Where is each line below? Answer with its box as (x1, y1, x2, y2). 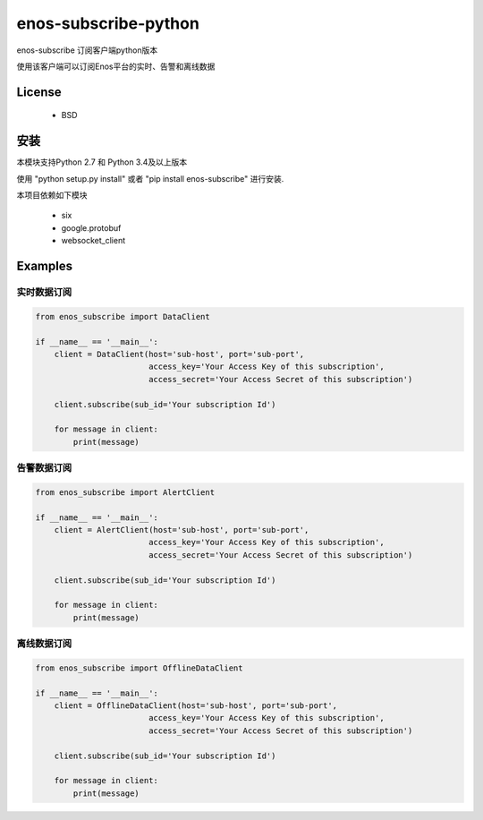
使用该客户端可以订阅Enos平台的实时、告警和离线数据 (16, 61, 216, 72)
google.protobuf (61, 222, 122, 233)
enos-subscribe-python (16, 13, 200, 33)
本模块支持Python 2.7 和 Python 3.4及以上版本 (16, 157, 188, 167)
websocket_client (61, 235, 126, 246)
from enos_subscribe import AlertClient (35, 487, 215, 497)
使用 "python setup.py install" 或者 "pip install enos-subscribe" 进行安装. (16, 173, 284, 184)
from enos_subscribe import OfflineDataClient (35, 662, 243, 673)
